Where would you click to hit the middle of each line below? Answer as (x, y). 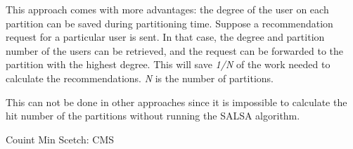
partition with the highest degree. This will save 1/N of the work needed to (168, 64)
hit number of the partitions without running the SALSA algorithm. (153, 116)
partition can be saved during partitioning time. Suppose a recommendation (169, 23)
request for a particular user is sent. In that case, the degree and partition (165, 37)
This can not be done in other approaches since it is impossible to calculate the (176, 102)
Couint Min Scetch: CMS (60, 139)
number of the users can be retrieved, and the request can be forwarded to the (174, 50)
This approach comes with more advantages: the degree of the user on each (167, 9)
